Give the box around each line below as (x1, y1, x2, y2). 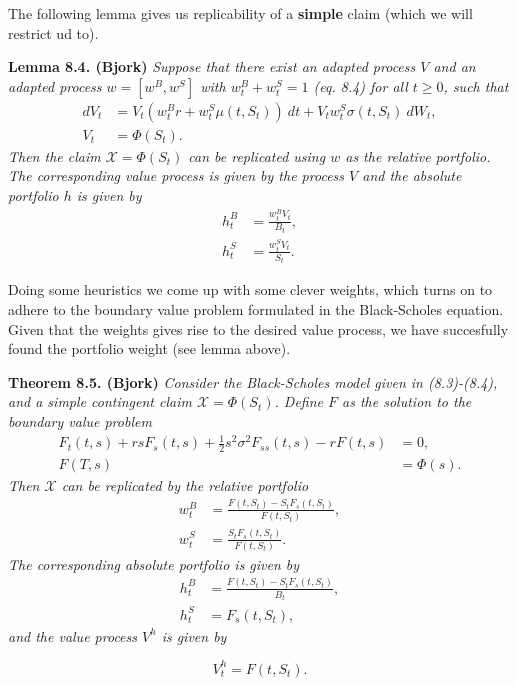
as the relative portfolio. (345, 145, 491, 166)
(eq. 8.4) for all (313, 75, 408, 96)
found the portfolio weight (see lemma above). (8, 338, 291, 359)
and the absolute (362, 165, 462, 186)
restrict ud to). (8, 22, 99, 43)
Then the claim (8, 145, 101, 166)
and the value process (8, 625, 137, 646)
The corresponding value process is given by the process (8, 165, 345, 186)
